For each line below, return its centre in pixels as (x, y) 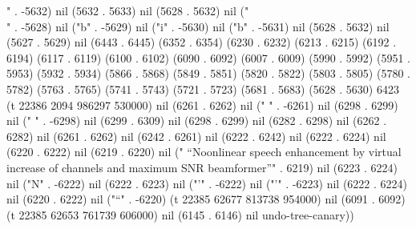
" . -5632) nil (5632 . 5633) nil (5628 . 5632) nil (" (128, 10)
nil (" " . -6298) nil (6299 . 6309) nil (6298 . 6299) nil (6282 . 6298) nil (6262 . (197, 121)
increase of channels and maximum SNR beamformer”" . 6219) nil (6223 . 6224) (202, 167)
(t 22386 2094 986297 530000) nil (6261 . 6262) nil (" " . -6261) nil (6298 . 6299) (202, 104)
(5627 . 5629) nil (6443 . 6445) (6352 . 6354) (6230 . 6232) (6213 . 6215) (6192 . (202, 42)
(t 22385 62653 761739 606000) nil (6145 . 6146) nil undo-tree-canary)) (180, 214)
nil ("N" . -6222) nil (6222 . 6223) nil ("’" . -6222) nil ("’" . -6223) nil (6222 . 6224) (207, 183)
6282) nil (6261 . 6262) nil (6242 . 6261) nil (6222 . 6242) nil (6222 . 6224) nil (196, 136)
